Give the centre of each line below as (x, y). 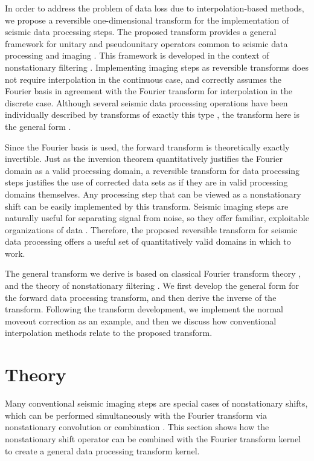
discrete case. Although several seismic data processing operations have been (146, 102)
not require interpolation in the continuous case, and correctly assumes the (143, 79)
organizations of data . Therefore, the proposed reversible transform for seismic (151, 229)
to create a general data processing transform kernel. (102, 450)
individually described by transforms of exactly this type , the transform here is (152, 114)
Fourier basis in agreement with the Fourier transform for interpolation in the (149, 91)
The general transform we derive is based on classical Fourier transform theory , (153, 273)
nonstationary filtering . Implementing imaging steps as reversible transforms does (157, 67)
